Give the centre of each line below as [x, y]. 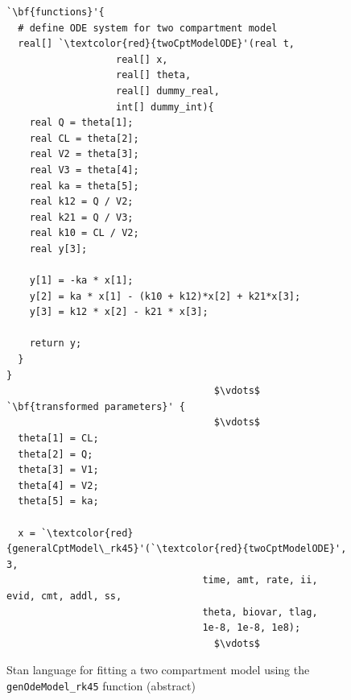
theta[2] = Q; [56, 454]
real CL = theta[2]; [84, 138]
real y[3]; [58, 249]
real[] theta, [154, 75]
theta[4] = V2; [58, 485]
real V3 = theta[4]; [84, 170]
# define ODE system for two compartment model [148, 28]
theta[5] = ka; [58, 501]
